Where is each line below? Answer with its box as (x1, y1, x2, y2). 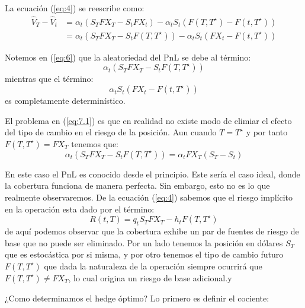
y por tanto (246, 126, 288, 138)
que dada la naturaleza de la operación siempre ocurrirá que (44, 259, 262, 272)
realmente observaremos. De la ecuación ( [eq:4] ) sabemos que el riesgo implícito (5, 191, 293, 204)
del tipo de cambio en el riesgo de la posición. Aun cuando (5, 126, 217, 138)
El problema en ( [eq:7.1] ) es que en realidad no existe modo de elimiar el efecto (5, 114, 292, 126)
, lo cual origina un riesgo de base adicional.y (68, 271, 232, 284)
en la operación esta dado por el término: (5, 202, 155, 215)
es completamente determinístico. (5, 94, 126, 107)
